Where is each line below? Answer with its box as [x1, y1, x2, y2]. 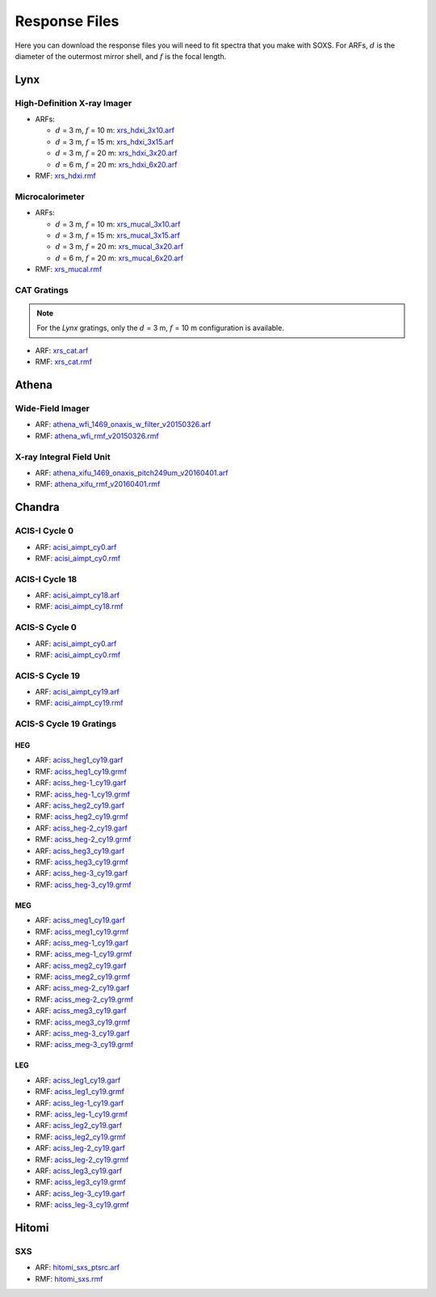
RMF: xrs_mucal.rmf [35, 264, 103, 274]
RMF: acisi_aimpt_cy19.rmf [35, 698, 124, 708]
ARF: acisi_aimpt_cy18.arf [35, 590, 120, 600]
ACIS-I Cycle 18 [15, 573, 78, 585]
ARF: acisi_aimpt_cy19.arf [35, 687, 120, 697]
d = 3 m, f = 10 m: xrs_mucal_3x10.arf [55, 219, 181, 229]
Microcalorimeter [15, 191, 85, 202]
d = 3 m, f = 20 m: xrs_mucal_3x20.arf [55, 242, 184, 251]
